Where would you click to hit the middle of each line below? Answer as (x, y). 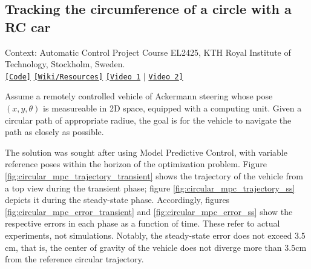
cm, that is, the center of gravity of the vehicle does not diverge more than (143, 247)
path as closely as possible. (54, 132)
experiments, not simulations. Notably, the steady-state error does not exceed (149, 235)
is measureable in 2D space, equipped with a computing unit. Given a (172, 108)
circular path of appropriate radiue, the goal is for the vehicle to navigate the (148, 120)
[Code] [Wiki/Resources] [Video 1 (73, 77)
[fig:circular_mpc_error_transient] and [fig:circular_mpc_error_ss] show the (149, 211)
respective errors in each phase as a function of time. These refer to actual (142, 223)
